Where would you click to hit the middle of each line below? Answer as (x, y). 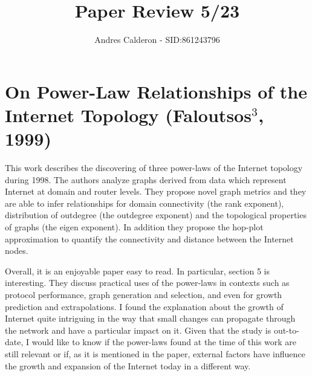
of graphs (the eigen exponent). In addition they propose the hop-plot (134, 227)
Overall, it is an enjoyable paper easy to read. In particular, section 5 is (138, 271)
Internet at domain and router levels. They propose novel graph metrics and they (156, 191)
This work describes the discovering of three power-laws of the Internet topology (154, 168)
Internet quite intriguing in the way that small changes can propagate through (150, 318)
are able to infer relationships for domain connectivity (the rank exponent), (145, 203)
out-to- (286, 330)
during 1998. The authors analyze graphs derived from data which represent (146, 179)
